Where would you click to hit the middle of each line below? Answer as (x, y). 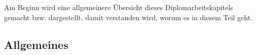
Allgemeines (36, 44)
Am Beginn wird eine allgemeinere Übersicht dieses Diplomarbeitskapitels (119, 7)
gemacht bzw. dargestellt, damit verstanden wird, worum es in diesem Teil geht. (129, 17)
